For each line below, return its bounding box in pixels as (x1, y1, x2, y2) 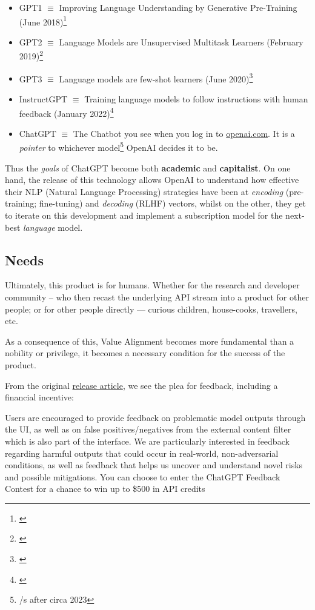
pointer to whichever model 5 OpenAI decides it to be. (19, 139, 218, 154)
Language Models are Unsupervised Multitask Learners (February (59, 35, 303, 48)
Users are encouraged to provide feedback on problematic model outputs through (5, 411, 306, 423)
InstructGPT (19, 92, 68, 105)
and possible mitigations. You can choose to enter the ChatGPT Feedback (5, 470, 280, 483)
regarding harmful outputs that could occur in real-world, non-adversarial (5, 446, 279, 459)
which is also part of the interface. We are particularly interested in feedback (5, 434, 290, 447)
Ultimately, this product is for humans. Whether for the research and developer (5, 279, 300, 291)
